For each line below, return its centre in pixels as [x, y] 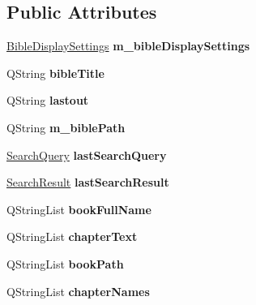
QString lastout [48, 100]
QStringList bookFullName [79, 209]
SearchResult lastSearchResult [88, 182]
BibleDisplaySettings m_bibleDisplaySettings [128, 46]
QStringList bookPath [65, 263]
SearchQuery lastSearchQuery [87, 155]
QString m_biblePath [66, 127]
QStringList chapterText [72, 236]
